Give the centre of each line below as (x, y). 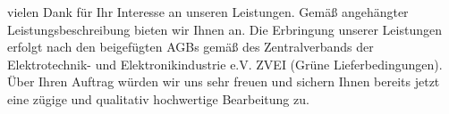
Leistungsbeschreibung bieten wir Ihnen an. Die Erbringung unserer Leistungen (225, 29)
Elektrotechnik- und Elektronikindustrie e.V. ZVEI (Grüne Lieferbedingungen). (225, 64)
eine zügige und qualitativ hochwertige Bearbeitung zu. (158, 98)
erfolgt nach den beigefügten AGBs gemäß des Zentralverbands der (191, 47)
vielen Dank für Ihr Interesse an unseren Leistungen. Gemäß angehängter (208, 12)
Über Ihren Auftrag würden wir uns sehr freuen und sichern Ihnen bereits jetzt (224, 81)
